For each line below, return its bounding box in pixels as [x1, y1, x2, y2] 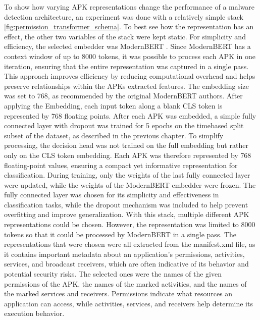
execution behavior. [4, 308, 65, 318]
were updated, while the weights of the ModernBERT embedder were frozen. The [4, 179, 256, 190]
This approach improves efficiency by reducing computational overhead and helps [4, 71, 255, 81]
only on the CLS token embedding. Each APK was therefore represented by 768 [4, 149, 251, 160]
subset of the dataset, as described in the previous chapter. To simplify [4, 130, 224, 140]
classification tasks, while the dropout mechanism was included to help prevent [4, 199, 248, 209]
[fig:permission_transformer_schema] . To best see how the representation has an [4, 21, 254, 32]
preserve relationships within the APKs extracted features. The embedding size [4, 80, 249, 91]
